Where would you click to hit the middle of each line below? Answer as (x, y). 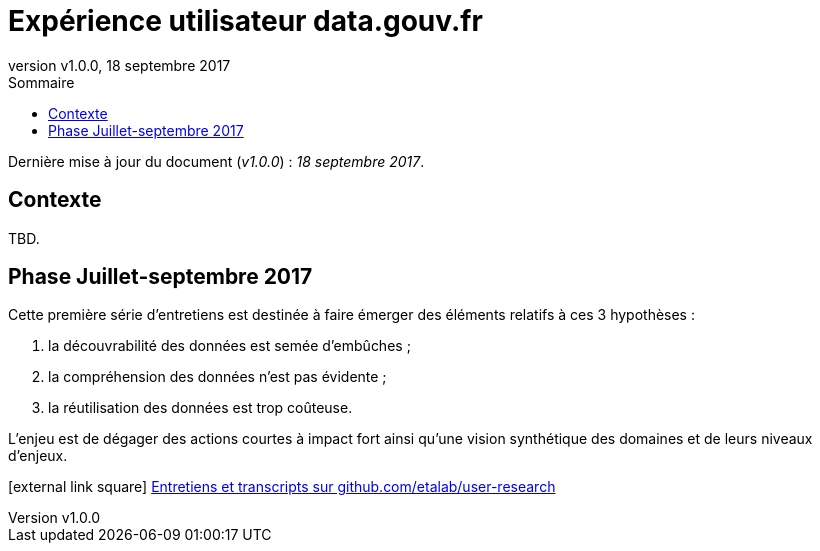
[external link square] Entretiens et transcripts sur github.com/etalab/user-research (282, 487)
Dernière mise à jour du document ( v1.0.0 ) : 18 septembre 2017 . (216, 161)
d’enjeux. (38, 456)
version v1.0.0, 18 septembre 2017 (119, 65)
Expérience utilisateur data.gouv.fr (245, 21)
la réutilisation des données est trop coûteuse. (200, 408)
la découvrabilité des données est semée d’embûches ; (229, 346)
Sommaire (41, 82)
